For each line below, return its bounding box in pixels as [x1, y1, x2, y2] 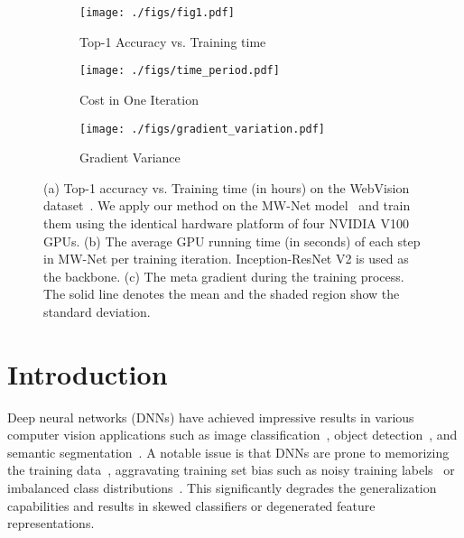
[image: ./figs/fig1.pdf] [79, 6, 235, 19]
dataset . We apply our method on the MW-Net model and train [43, 196, 411, 215]
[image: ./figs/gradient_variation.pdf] [79, 122, 326, 135]
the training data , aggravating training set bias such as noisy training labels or [7, 460, 455, 479]
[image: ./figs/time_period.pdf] [79, 64, 280, 78]
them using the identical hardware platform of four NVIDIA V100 [43, 213, 409, 232]
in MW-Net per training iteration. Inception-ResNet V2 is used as [43, 249, 409, 268]
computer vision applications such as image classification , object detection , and [7, 425, 458, 444]
